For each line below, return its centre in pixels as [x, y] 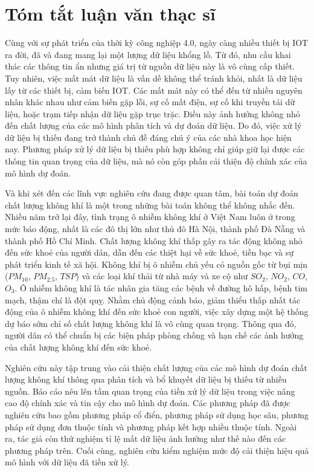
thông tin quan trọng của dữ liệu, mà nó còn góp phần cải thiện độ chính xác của [156, 161]
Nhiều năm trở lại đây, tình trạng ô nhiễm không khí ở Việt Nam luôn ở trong [150, 217]
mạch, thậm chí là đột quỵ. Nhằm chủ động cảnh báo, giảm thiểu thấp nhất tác [153, 299]
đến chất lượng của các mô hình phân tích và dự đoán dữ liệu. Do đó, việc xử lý [153, 125]
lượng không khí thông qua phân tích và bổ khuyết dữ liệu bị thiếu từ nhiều [146, 379]
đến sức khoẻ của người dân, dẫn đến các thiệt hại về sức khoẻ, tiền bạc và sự [149, 252]
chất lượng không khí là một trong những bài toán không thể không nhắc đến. [150, 205]
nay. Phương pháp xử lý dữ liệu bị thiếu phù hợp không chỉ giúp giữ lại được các [155, 149]
